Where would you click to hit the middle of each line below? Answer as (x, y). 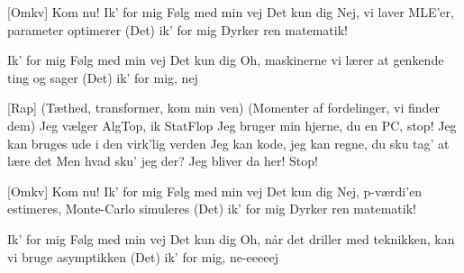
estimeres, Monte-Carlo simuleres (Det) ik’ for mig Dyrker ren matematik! (212, 209)
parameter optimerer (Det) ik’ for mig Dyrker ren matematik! (177, 29)
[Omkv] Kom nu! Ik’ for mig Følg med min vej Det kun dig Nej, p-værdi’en (215, 191)
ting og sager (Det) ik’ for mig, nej (103, 77)
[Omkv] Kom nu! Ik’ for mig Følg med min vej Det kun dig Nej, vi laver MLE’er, (231, 12)
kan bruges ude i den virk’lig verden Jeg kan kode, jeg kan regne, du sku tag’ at (228, 143)
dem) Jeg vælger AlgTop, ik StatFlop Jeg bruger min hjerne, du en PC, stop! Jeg (232, 125)
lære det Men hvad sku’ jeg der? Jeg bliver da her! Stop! (163, 161)
